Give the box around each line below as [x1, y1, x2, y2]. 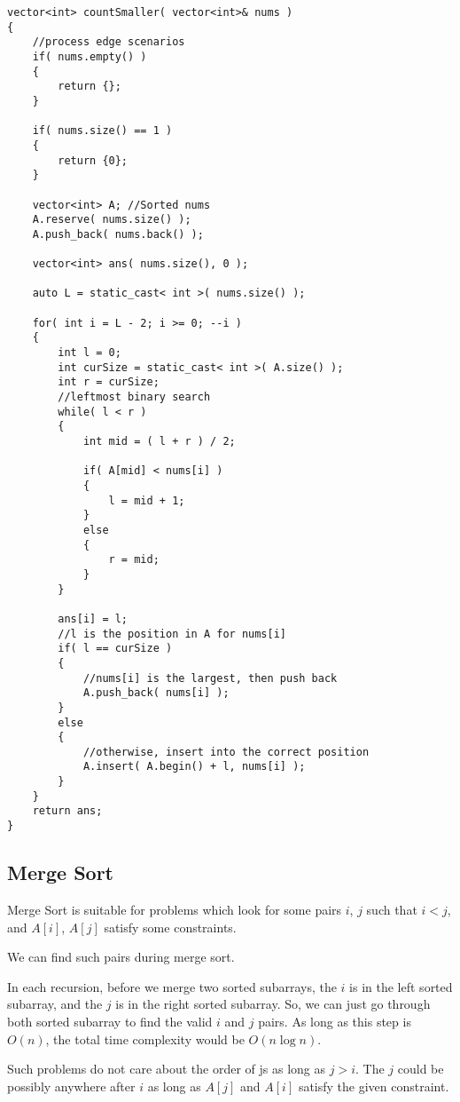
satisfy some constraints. [104, 917, 237, 936]
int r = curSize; [58, 376, 160, 389]
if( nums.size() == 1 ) [32, 124, 173, 138]
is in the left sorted [349, 977, 453, 995]
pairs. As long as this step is [258, 1011, 411, 1030]
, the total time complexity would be [45, 1029, 245, 1048]
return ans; [32, 805, 103, 818]
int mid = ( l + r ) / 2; [82, 435, 236, 448]
